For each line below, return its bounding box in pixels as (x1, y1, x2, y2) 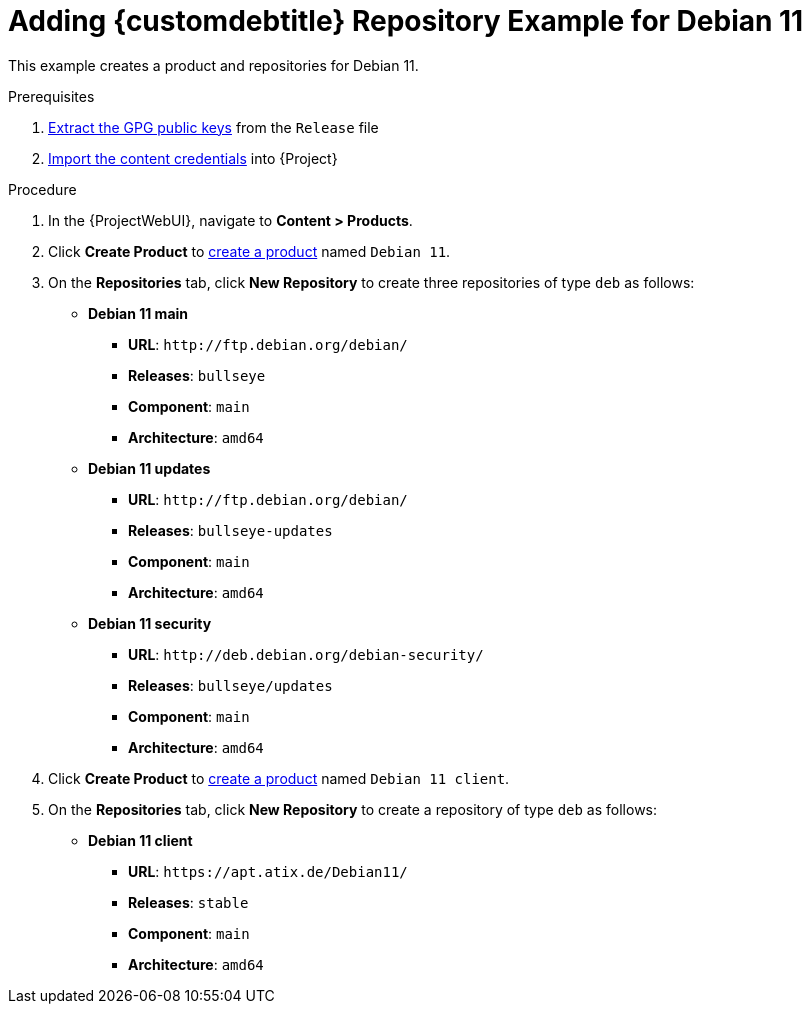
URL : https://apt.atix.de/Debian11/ (128, 862, 408, 880)
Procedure (8, 180, 77, 198)
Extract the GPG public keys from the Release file (48, 118, 379, 136)
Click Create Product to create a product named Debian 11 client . (48, 769, 510, 787)
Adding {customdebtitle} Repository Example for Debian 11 (8, 4, 804, 38)
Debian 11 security (88, 614, 212, 632)
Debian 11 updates (88, 459, 211, 477)
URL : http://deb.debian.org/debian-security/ (128, 645, 484, 663)
